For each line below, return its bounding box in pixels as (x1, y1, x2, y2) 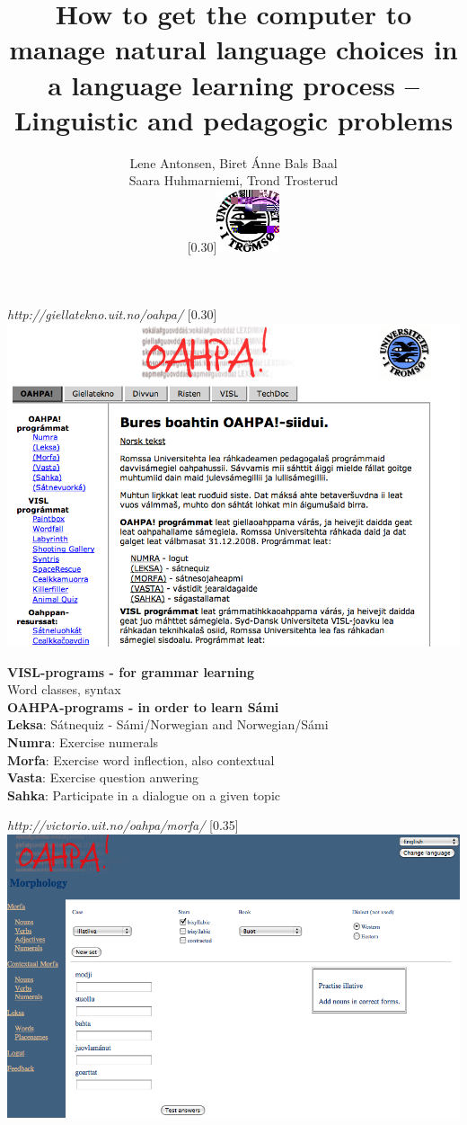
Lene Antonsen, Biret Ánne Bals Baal (129, 153, 338, 172)
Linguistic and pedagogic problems (13, 101, 454, 138)
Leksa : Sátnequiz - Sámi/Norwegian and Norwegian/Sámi (7, 715, 329, 734)
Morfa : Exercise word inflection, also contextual (7, 750, 275, 769)
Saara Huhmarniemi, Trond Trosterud (128, 171, 339, 190)
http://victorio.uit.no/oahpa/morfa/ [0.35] (7, 816, 239, 835)
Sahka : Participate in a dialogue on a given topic (7, 785, 281, 804)
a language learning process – (48, 66, 419, 103)
